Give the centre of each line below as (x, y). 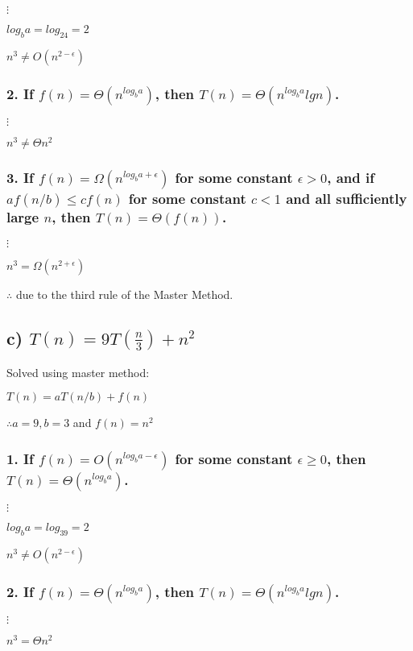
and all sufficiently (347, 198)
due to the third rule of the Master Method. (124, 294)
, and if (351, 178)
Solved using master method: (78, 372)
